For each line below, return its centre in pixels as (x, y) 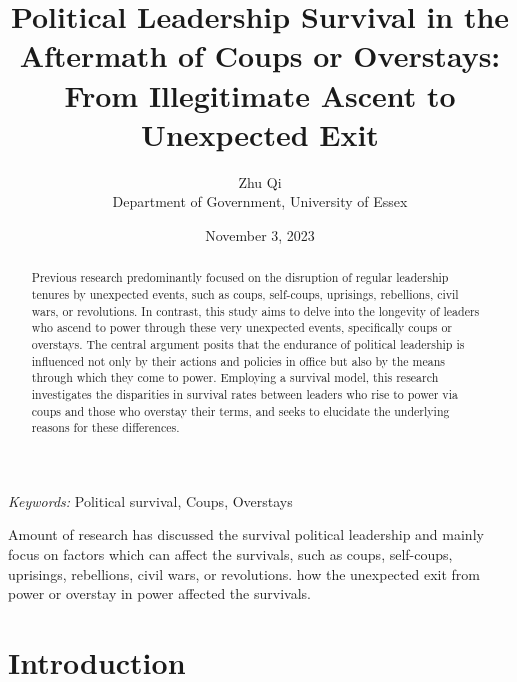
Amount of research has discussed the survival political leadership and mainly (246, 534)
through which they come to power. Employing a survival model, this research (235, 377)
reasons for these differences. (105, 427)
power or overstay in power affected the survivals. (159, 593)
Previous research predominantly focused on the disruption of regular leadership (240, 277)
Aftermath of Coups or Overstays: (260, 55)
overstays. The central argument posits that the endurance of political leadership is (248, 343)
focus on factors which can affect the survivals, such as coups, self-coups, (230, 554)
